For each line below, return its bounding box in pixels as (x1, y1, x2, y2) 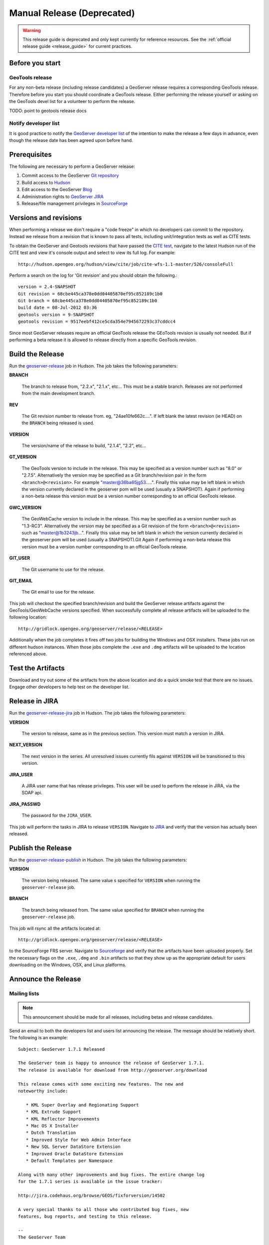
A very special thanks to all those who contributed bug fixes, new (18, 1207, 189, 1212)
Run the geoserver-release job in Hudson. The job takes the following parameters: (9, 363, 178, 369)
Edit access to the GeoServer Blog (21, 187, 92, 193)
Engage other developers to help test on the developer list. (9, 684, 130, 690)
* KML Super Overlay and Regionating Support (25, 1102, 139, 1108)
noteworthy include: (18, 1088, 68, 1094)
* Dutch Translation (25, 1130, 76, 1135)
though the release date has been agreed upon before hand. (9, 137, 133, 143)
